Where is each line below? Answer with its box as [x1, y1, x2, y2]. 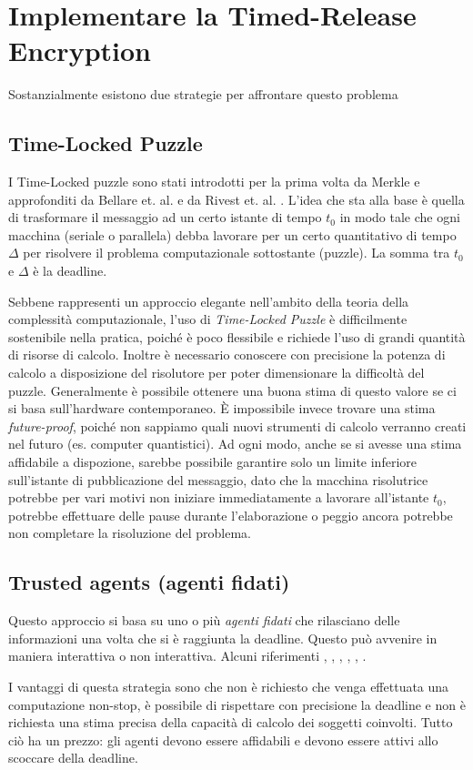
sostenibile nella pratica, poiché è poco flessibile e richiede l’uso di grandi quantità [8, 327, 466, 346]
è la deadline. [33, 261, 107, 280]
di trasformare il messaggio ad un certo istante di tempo [8, 208, 322, 227]
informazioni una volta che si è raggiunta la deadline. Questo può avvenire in [8, 628, 438, 647]
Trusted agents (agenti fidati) [8, 568, 290, 596]
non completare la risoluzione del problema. [8, 523, 251, 542]
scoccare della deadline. [8, 748, 138, 767]
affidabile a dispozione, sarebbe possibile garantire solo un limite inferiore [8, 452, 417, 471]
